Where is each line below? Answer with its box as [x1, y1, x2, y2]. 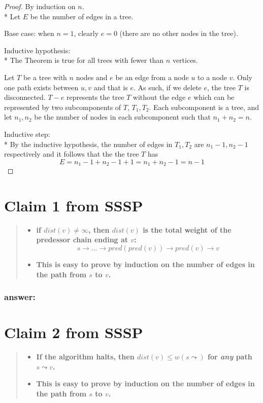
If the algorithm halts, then [36, 351, 135, 362]
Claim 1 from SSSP [4, 195, 143, 215]
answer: [4, 290, 36, 303]
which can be [193, 92, 235, 102]
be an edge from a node [115, 71, 189, 82]
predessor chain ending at [36, 234, 128, 245]
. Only [233, 71, 253, 82]
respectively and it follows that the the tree [4, 149, 139, 159]
